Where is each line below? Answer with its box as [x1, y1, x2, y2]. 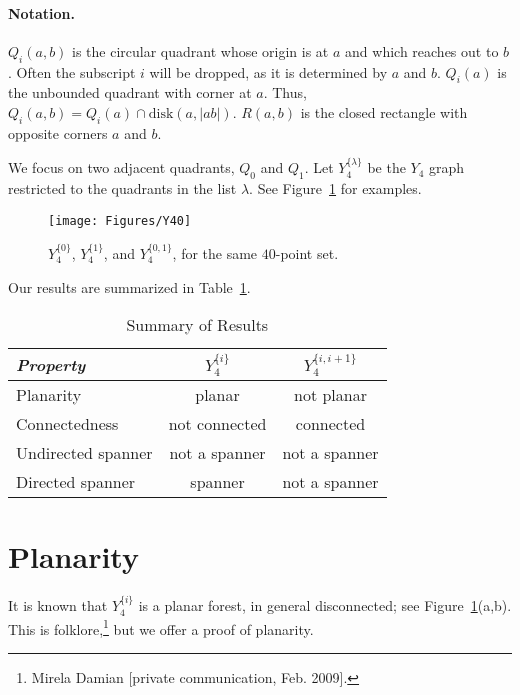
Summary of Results [126, 313, 269, 337]
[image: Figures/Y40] [48, 213, 192, 228]
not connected [168, 412, 267, 436]
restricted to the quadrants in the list [8, 177, 237, 198]
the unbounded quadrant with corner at [8, 82, 252, 103]
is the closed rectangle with [300, 101, 468, 122]
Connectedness [16, 412, 119, 436]
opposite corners [8, 122, 108, 143]
